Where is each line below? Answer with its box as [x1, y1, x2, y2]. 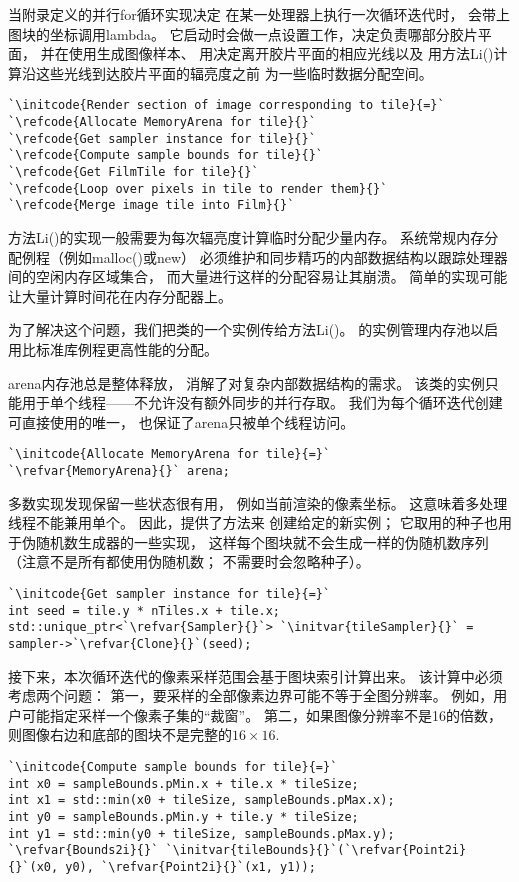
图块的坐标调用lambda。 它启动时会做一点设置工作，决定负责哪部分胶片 [8, 23, 478, 44]
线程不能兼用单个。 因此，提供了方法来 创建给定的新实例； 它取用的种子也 [8, 512, 498, 533]
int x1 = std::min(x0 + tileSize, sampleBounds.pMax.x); [8, 793, 395, 808]
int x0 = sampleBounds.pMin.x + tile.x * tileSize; [8, 776, 359, 791]
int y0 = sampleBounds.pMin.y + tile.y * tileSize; [8, 809, 359, 824]
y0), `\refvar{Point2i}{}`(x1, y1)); [65, 859, 316, 874]
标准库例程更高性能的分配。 [35, 338, 218, 359]
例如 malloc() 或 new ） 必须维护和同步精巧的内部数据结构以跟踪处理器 [63, 246, 508, 267]
